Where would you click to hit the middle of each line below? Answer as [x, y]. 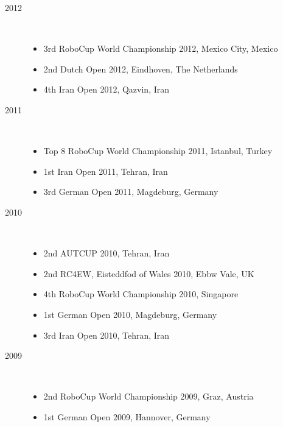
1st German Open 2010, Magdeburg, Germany [130, 314]
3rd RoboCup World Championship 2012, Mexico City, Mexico [161, 48]
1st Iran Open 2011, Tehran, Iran [106, 171]
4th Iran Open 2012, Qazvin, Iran [107, 89]
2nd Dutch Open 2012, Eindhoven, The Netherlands [141, 69]
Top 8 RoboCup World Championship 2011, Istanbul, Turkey [158, 151]
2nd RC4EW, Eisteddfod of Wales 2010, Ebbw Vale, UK [149, 273]
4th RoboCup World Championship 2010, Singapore [141, 294]
